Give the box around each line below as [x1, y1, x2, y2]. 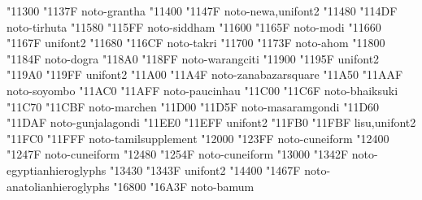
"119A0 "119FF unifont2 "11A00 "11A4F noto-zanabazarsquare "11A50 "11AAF [7, 66, 403, 83]
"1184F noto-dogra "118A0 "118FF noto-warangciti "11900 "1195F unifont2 [7, 50, 380, 67]
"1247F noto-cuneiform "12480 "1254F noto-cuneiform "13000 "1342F [7, 146, 349, 163]
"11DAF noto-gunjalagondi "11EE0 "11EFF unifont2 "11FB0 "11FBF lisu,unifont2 [7, 114, 416, 131]
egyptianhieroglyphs [7, 161, 107, 178]
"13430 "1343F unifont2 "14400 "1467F [109, 161, 301, 178]
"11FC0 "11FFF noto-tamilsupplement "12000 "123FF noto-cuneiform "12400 [7, 129, 389, 146]
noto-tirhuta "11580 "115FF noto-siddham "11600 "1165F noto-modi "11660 [7, 18, 381, 35]
